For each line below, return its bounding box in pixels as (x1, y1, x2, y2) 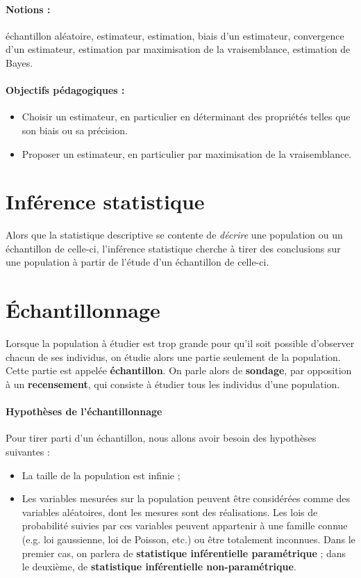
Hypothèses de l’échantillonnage (6, 404, 162, 419)
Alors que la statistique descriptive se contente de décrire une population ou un (6, 227, 343, 242)
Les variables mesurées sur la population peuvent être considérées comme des (22, 491, 351, 506)
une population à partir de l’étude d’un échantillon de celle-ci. (6, 255, 269, 269)
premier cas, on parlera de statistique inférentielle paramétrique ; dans (22, 545, 346, 560)
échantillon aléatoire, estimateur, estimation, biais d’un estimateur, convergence (6, 28, 344, 42)
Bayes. (6, 55, 33, 70)
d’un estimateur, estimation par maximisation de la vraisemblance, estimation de (6, 42, 351, 56)
